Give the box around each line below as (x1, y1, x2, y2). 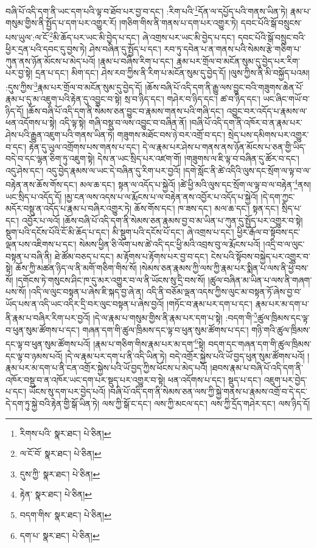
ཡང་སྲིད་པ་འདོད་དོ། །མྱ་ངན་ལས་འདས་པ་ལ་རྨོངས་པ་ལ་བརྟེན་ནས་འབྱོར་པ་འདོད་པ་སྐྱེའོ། (5, 190, 258, 203)
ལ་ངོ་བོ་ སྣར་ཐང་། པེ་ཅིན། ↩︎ (19, 447, 102, 460)
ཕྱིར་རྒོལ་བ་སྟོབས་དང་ (237, 226, 301, 238)
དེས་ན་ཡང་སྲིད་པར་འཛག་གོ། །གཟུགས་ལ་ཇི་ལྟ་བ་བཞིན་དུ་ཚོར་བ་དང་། (97, 152, 299, 165)
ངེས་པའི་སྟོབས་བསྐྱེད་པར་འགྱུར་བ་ (211, 249, 310, 262)
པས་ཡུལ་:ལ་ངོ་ (5, 30, 50, 43)
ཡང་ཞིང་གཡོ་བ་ (263, 92, 310, 105)
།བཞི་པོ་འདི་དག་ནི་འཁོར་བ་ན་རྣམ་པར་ (189, 116, 302, 129)
